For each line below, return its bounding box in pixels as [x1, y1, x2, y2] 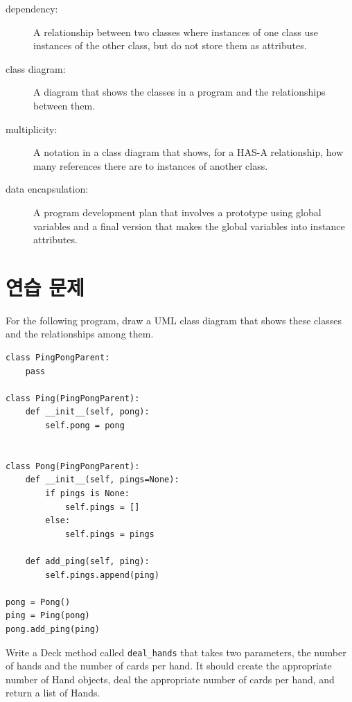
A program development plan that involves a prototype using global [33, 204, 322, 219]
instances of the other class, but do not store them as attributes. [33, 38, 307, 53]
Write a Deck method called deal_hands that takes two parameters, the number [6, 644, 346, 659]
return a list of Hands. [6, 685, 100, 700]
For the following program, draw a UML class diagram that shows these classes [6, 313, 342, 327]
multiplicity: [6, 121, 58, 136]
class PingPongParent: [6, 353, 110, 363]
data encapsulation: [6, 182, 89, 196]
